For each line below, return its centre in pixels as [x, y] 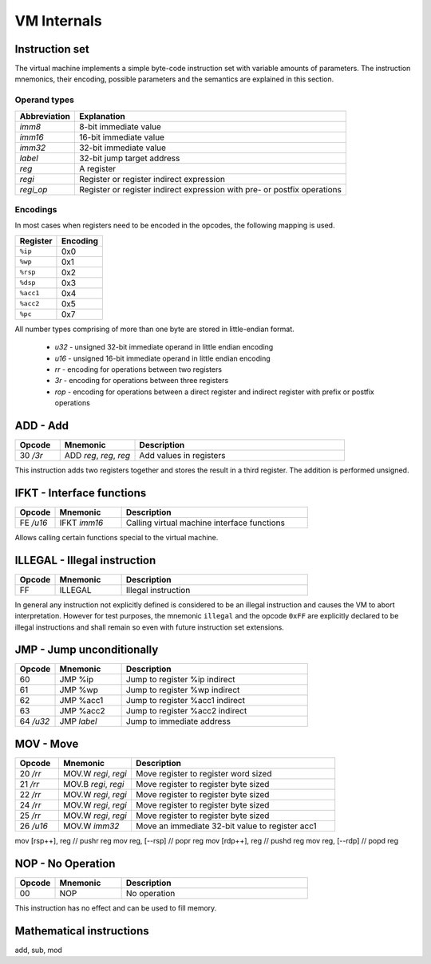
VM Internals [59, 21]
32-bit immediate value [123, 148]
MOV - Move [47, 743]
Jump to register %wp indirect [183, 690]
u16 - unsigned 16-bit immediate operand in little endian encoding [162, 358]
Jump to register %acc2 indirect [186, 711]
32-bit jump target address [129, 158]
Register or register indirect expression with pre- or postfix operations [210, 189]
